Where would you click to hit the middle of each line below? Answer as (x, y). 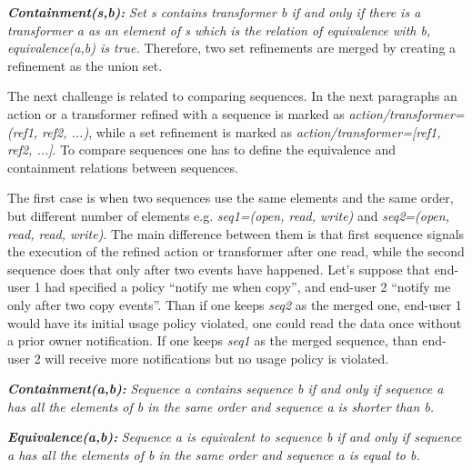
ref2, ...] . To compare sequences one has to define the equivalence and (202, 150)
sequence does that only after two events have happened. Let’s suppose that (219, 269)
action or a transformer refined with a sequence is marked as (176, 113)
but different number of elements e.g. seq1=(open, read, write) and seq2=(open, (228, 215)
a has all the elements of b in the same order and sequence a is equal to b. (214, 455)
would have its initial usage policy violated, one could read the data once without (235, 322)
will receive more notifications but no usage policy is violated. (217, 358)
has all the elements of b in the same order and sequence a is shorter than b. (221, 406)
